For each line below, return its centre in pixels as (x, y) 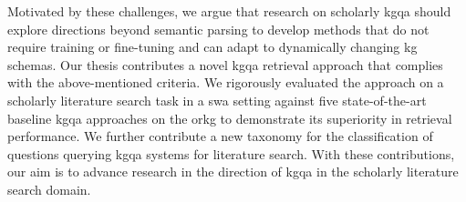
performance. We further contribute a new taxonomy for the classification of (220, 136)
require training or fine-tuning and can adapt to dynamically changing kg (212, 47)
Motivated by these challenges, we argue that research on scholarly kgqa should (229, 11)
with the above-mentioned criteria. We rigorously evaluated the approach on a (226, 82)
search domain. (49, 189)
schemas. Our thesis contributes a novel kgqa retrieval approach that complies (225, 64)
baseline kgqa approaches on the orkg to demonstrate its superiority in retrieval (230, 118)
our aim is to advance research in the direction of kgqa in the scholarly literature (233, 172)
